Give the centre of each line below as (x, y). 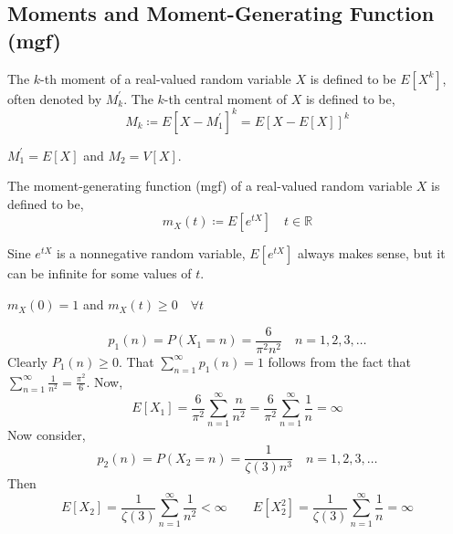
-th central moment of (226, 98)
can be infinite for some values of (100, 273)
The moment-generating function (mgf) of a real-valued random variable (210, 186)
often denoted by (55, 98)
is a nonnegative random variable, (151, 253)
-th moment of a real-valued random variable (166, 78)
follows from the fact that (340, 361)
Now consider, (47, 435)
